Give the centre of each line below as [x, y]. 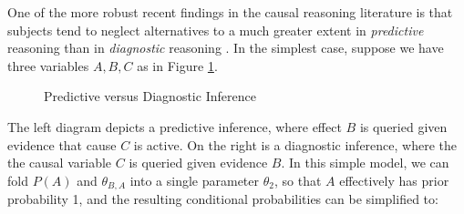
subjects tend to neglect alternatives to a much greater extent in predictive [216, 30]
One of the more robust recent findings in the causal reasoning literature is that [230, 12]
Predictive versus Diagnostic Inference [150, 96]
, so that [298, 180]
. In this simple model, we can [365, 163]
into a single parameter [195, 180]
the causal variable [60, 163]
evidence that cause [62, 144]
